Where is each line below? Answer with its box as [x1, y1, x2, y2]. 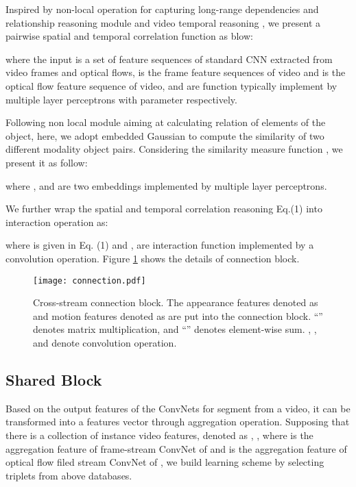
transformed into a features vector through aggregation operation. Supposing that [5, 414, 350, 429]
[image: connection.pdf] [33, 275, 146, 286]
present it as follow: [5, 155, 88, 169]
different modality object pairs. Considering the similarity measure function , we [5, 142, 343, 156]
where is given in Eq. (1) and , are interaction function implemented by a [5, 238, 314, 252]
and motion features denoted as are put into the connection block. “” [33, 308, 323, 323]
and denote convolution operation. [33, 335, 177, 349]
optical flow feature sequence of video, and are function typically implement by [5, 78, 337, 92]
